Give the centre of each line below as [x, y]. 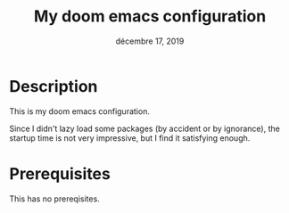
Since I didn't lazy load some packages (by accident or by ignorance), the [145, 128]
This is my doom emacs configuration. [79, 111]
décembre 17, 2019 [150, 41]
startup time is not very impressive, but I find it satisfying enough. [130, 138]
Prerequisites [60, 173]
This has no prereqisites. [54, 199]
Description [54, 86]
